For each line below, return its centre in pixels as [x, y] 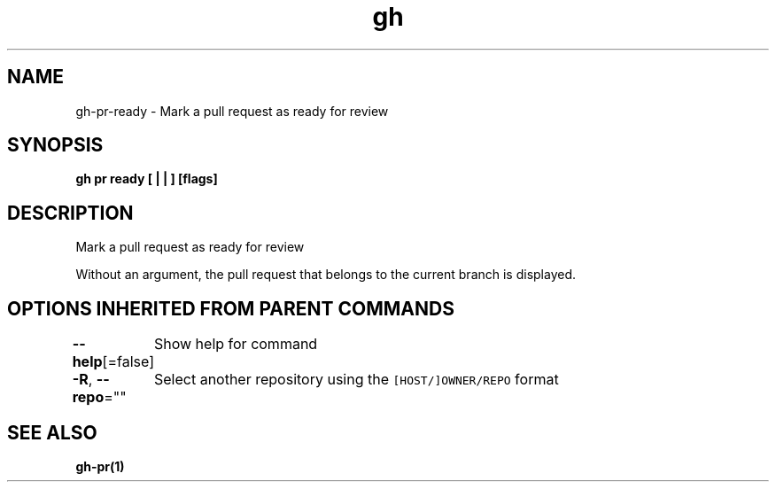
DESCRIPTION [70, 213]
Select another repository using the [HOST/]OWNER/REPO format [356, 380]
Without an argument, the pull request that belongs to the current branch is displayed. [326, 275]
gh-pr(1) [100, 466]
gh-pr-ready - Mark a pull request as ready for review [232, 111]
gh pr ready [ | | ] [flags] [147, 179]
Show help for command [236, 344]
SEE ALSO [52, 432]
